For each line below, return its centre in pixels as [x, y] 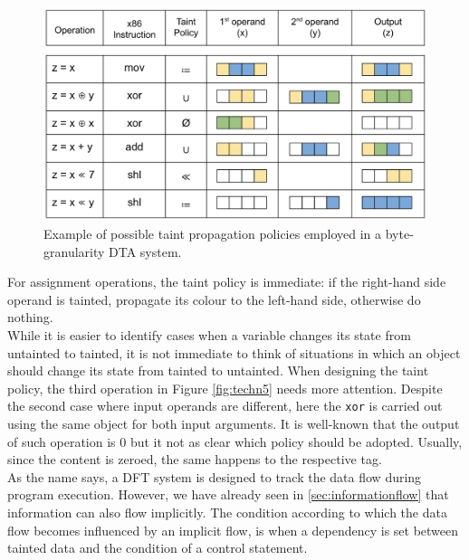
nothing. [30, 317]
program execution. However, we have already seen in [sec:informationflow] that [228, 494]
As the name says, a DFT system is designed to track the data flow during [215, 476]
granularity [74, 251]
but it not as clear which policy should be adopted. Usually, [296, 441]
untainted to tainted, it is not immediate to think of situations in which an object [234, 352]
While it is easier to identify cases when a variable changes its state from [209, 334]
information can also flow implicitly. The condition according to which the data [227, 512]
